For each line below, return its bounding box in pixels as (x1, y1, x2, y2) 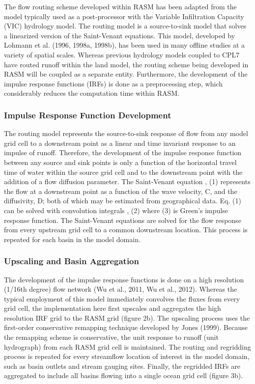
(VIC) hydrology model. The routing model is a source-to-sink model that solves (4, 21, 247, 31)
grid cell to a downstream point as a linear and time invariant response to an (4, 137, 236, 148)
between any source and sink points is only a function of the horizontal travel (4, 157, 237, 167)
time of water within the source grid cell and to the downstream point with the (4, 166, 243, 177)
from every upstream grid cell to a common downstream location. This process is (4, 224, 248, 235)
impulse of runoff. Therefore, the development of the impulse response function (4, 147, 242, 158)
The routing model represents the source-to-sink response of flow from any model (4, 128, 248, 138)
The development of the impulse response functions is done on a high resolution (4, 274, 244, 284)
